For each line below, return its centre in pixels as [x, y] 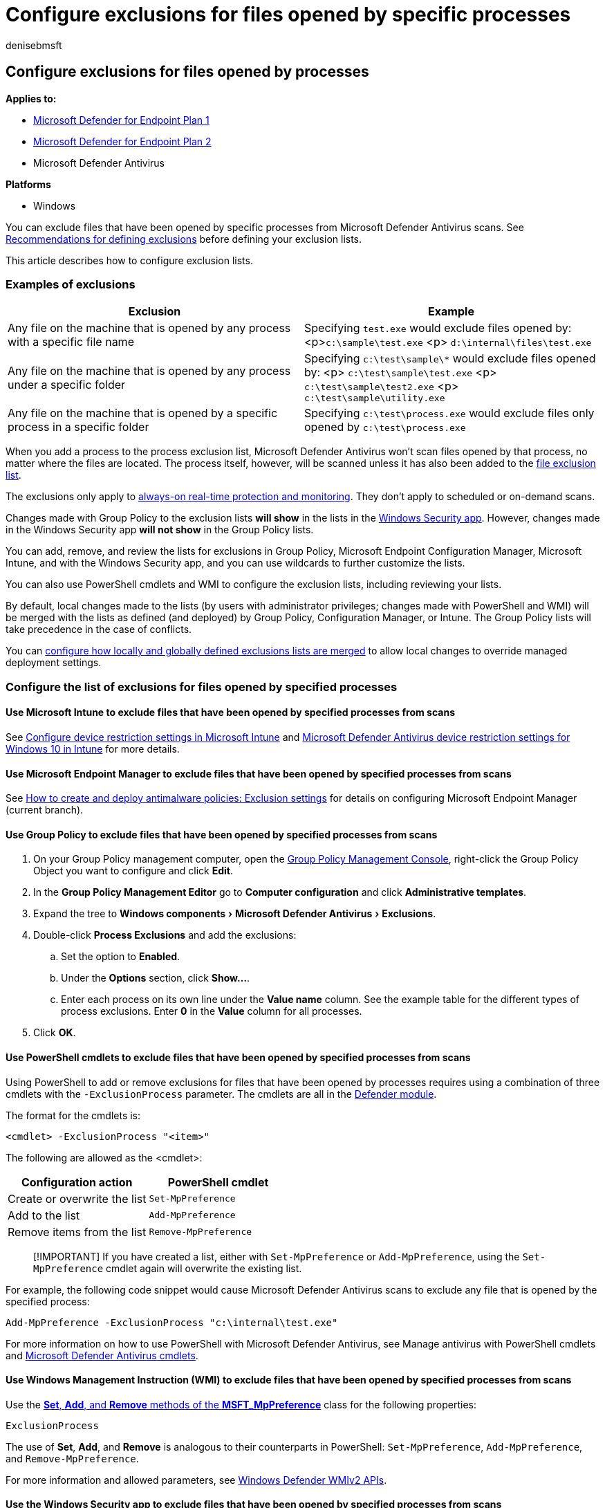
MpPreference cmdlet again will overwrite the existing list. [168, 1268]
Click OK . [55, 1033]
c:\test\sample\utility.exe [375, 398]
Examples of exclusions [71, 284]
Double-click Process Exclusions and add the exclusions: [165, 935]
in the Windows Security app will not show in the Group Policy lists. [160, 530]
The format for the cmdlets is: [73, 1115]
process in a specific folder [78, 427]
